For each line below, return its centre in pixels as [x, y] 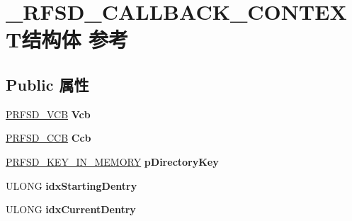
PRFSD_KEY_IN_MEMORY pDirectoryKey [112, 161]
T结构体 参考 [67, 39]
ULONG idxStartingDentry [72, 185]
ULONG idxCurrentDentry [71, 209]
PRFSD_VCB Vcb [48, 114]
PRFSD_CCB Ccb [49, 138]
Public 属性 [47, 84]
